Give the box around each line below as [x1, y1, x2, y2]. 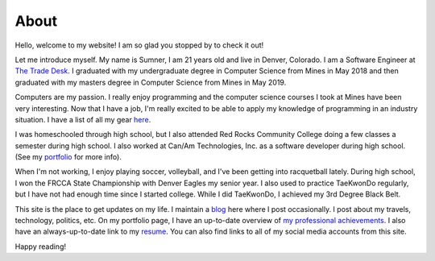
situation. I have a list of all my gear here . [14, 114, 151, 124]
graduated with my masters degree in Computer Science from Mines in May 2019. [14, 77, 287, 87]
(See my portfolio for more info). [14, 152, 122, 162]
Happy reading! [14, 242, 66, 251]
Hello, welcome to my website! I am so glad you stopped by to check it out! [14, 40, 264, 50]
